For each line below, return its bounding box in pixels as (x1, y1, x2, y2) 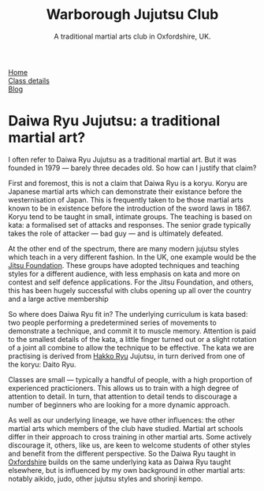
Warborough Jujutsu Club (46, 6, 219, 24)
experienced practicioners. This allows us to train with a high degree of (8, 383, 240, 392)
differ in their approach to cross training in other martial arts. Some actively (8, 432, 252, 441)
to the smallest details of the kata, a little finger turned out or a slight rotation (8, 334, 257, 344)
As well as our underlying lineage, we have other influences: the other (8, 415, 236, 425)
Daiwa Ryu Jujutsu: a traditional (8, 112, 221, 130)
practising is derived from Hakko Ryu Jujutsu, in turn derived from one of (8, 351, 246, 360)
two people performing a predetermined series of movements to (8, 318, 217, 327)
